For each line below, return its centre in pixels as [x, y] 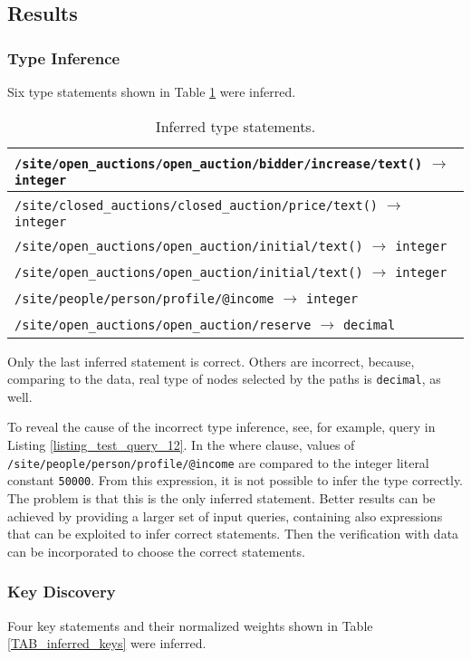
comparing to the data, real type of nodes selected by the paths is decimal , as [224, 379]
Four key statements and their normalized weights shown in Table [190, 625]
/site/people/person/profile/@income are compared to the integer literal [218, 462]
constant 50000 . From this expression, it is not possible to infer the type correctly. [235, 480]
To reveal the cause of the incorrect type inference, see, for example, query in [221, 427]
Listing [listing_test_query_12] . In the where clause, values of [181, 445]
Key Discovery [62, 592]
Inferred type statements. [235, 126]
